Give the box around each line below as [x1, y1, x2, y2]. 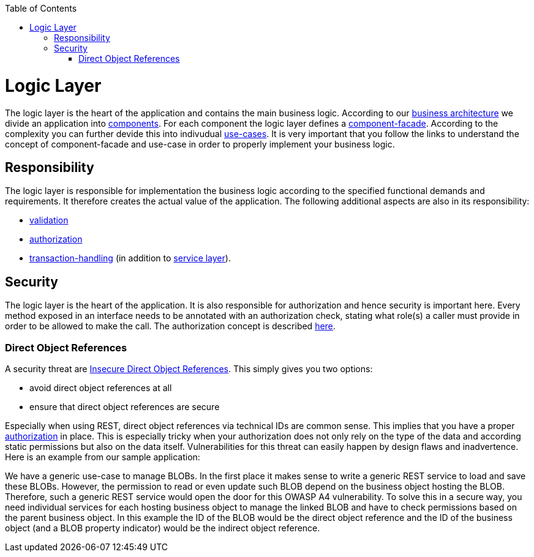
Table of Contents [5, 3, 77, 13]
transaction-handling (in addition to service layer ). [29, 253, 231, 264]
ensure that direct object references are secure [29, 401, 220, 412]
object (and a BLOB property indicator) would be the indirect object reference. [5, 522, 320, 533]
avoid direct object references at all [29, 382, 172, 393]
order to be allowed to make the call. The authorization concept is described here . [5, 321, 336, 332]
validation [29, 215, 69, 226]
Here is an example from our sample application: [5, 451, 200, 462]
